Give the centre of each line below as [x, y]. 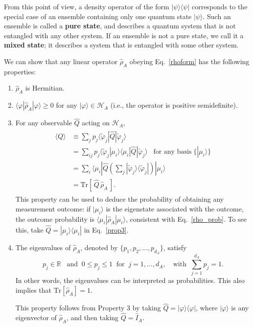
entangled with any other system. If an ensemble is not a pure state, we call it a [124, 35]
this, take [29, 229]
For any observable [44, 123]
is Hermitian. [45, 88]
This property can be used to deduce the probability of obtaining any [120, 199]
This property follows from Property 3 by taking [88, 308]
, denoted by [99, 247]
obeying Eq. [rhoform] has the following [189, 61]
